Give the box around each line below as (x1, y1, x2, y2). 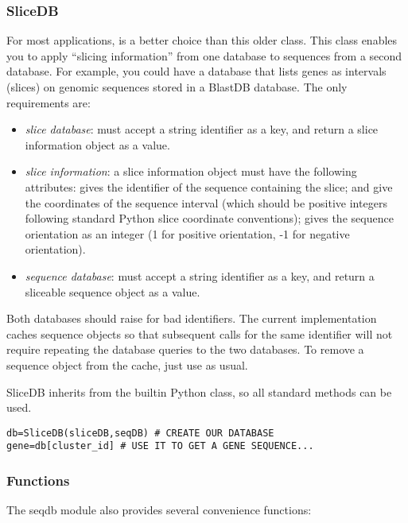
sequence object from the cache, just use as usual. (6, 356, 248, 373)
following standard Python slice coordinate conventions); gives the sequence (25, 210, 394, 227)
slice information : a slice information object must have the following (25, 163, 357, 180)
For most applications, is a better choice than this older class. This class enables (6, 32, 398, 48)
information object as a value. (25, 136, 170, 153)
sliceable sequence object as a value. (25, 283, 200, 300)
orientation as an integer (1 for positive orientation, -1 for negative (25, 225, 350, 242)
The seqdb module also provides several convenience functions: (6, 502, 312, 518)
